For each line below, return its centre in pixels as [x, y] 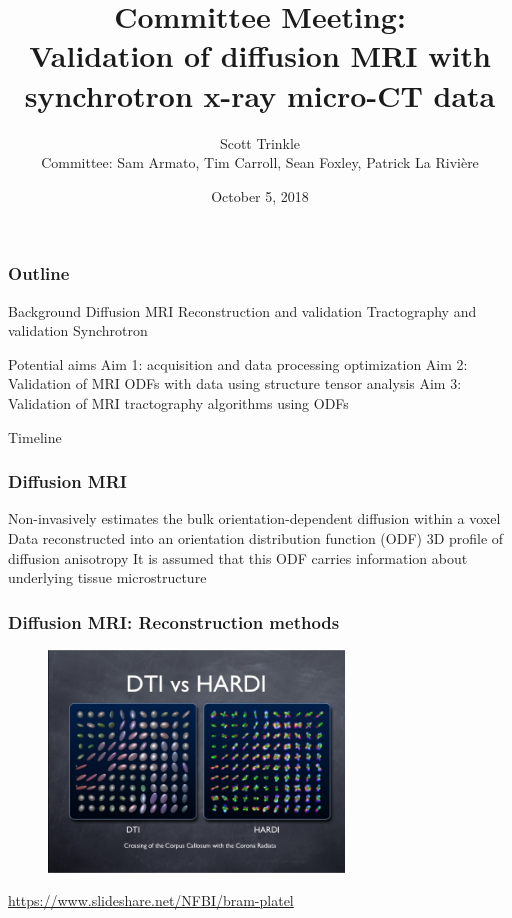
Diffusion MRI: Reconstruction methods [174, 621]
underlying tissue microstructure [107, 577]
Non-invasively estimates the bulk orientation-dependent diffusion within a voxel [254, 518]
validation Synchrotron [78, 330]
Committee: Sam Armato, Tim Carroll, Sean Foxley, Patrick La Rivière [260, 162]
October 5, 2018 [260, 195]
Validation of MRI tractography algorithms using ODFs [178, 402]
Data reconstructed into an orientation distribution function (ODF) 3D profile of [256, 537]
